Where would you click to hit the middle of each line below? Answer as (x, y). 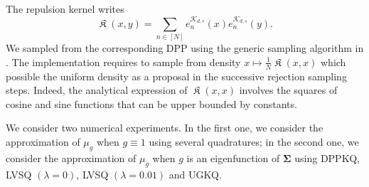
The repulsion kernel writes (65, 9)
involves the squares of (288, 90)
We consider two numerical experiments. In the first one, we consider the (165, 128)
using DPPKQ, (327, 157)
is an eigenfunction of (233, 157)
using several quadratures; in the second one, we (254, 141)
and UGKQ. (195, 174)
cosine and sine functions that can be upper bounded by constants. (151, 103)
